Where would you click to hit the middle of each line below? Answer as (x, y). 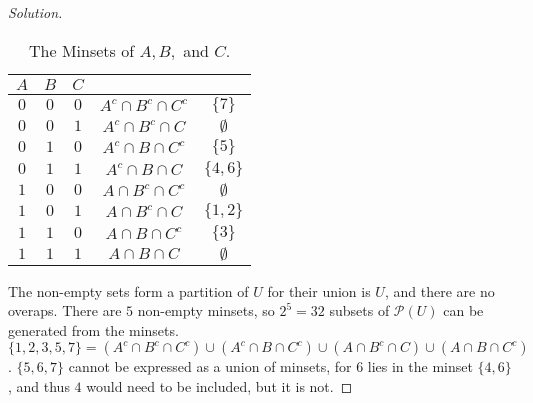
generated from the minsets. (93, 329)
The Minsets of (82, 50)
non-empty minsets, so (206, 310)
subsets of (359, 310)
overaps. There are (65, 310)
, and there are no (439, 290)
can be (463, 310)
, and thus (39, 385)
